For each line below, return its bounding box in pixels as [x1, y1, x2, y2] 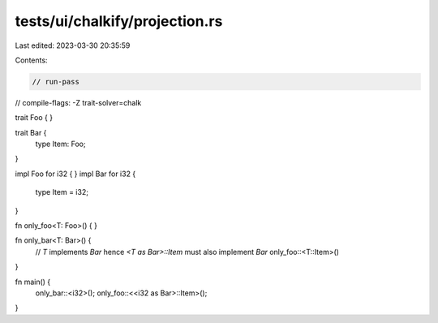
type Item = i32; [35, 187, 89, 197]
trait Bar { [15, 127, 47, 137]
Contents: [15, 55, 48, 65]
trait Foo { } [15, 113, 53, 123]
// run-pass [32, 77, 80, 86]
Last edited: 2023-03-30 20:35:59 [15, 41, 131, 50]
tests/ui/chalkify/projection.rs [15, 12, 223, 30]
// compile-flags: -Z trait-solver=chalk [15, 97, 142, 107]
